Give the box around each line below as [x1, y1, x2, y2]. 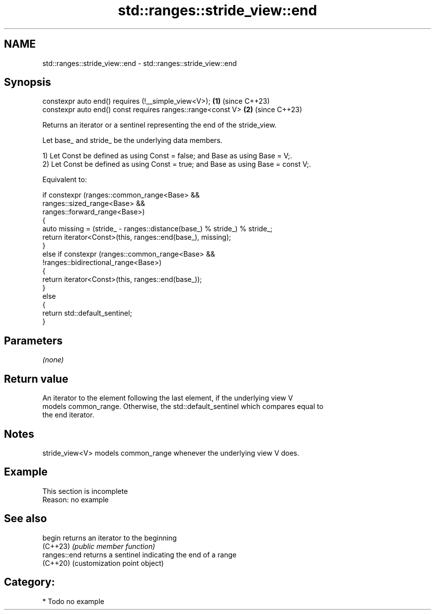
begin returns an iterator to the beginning [42, 533, 177, 542]
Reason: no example [42, 495, 109, 504]
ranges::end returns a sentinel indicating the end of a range [42, 550, 237, 559]
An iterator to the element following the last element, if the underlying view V [42, 394, 293, 403]
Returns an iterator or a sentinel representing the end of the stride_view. [42, 121, 277, 130]
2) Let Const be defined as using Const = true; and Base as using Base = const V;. [42, 160, 311, 169]
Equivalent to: [42, 175, 87, 184]
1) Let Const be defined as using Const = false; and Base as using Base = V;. [42, 151, 292, 160]
